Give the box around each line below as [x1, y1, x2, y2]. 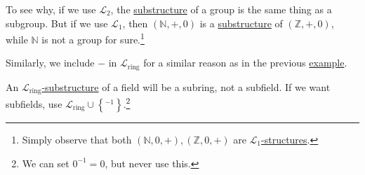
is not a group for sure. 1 [41, 30, 145, 46]
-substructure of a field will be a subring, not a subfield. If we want [41, 79, 331, 94]
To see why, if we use [6, 2, 96, 16]
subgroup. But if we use [6, 15, 108, 30]
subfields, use [6, 97, 62, 111]
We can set [22, 155, 69, 170]
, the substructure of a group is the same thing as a [110, 2, 332, 16]
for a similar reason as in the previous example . [143, 55, 347, 70]
